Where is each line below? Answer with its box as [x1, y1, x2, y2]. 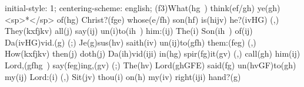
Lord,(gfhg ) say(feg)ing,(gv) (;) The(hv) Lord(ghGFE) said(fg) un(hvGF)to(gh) [5, 58, 296, 71]
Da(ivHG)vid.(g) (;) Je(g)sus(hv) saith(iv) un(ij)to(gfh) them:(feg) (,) [5, 36, 256, 48]
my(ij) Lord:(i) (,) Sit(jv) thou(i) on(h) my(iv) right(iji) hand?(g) [5, 70, 241, 82]
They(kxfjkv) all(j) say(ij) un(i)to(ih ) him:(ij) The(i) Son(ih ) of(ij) [5, 25, 253, 37]
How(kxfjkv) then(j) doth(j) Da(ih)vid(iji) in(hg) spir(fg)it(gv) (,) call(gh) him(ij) [5, 47, 300, 60]
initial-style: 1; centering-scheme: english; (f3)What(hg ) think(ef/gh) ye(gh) [5, 2, 280, 13]
